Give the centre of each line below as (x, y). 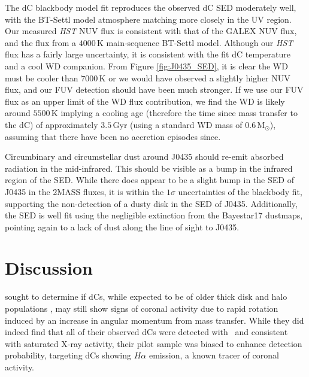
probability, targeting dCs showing (68, 355)
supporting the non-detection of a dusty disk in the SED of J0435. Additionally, (151, 203)
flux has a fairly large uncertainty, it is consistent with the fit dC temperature (148, 54)
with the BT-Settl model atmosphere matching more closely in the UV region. (148, 19)
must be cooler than (42, 77)
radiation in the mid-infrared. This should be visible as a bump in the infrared (149, 168)
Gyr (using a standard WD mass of (178, 124)
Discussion (49, 268)
